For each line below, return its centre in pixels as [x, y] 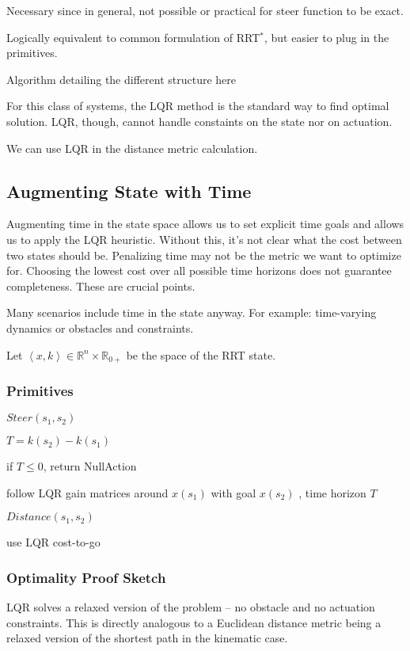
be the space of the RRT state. [201, 354]
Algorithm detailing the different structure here [121, 79]
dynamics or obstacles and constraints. [100, 327]
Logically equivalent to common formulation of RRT [133, 37]
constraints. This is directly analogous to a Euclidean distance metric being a [194, 622]
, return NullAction [90, 466]
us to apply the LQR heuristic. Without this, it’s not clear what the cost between [204, 239]
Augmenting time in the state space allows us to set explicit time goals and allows [205, 224]
